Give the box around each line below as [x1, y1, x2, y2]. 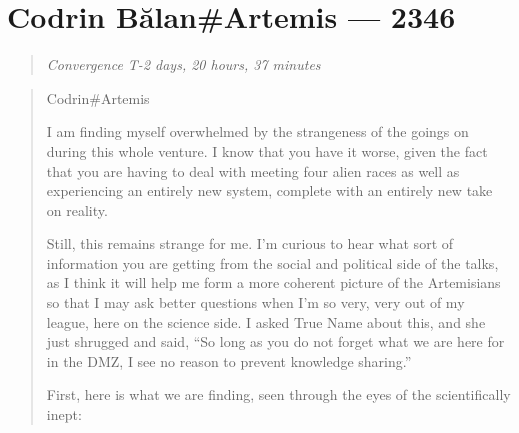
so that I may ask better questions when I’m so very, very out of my [46, 292, 465, 313]
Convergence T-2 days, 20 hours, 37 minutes [46, 54, 321, 75]
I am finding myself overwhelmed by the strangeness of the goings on [46, 121, 469, 142]
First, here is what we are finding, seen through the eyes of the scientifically [46, 384, 511, 405]
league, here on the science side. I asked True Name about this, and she [46, 311, 486, 332]
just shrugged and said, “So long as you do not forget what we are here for [46, 331, 505, 352]
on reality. [46, 199, 108, 220]
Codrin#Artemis [46, 87, 150, 108]
